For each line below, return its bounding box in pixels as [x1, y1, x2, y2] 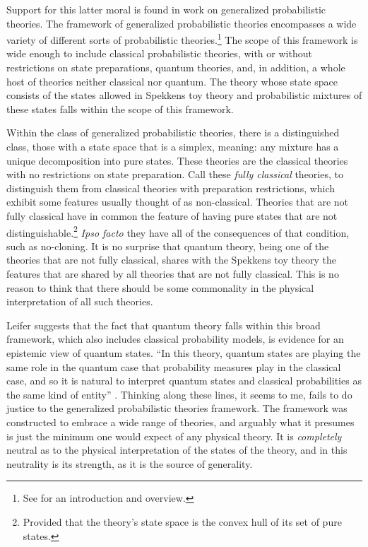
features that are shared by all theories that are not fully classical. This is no [6, 266, 339, 281]
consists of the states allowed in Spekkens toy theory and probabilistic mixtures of [6, 88, 362, 102]
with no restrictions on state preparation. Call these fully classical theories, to [6, 167, 343, 182]
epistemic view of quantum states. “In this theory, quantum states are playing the [6, 345, 361, 360]
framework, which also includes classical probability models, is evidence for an [6, 331, 344, 346]
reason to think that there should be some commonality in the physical [6, 280, 314, 295]
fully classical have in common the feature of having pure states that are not [6, 208, 338, 223]
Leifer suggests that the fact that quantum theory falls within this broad [6, 317, 321, 332]
